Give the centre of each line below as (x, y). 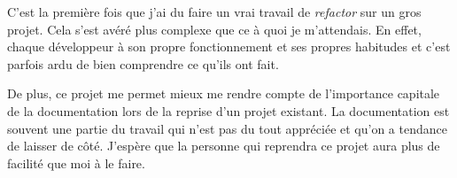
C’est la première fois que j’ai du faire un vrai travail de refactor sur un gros (214, 12)
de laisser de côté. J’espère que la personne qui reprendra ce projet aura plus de (224, 146)
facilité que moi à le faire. (76, 163)
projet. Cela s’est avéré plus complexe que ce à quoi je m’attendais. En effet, (214, 29)
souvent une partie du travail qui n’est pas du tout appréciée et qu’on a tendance (227, 128)
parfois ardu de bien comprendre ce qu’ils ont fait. (143, 63)
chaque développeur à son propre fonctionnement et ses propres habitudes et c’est (229, 46)
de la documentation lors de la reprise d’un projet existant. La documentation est (228, 110)
